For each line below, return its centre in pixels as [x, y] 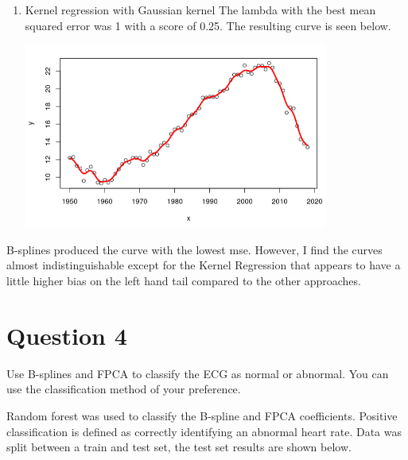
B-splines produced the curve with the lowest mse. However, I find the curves [194, 249]
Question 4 [67, 335]
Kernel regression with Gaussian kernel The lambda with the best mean [200, 10]
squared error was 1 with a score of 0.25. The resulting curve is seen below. [208, 25]
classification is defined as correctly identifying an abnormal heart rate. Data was [204, 431]
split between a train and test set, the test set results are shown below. [179, 447]
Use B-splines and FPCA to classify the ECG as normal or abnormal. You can [198, 373]
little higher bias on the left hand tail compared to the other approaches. [184, 281]
